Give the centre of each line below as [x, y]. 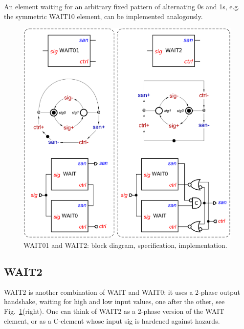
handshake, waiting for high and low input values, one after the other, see [114, 301]
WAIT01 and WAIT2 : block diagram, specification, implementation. [125, 245]
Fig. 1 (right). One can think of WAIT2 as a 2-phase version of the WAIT [114, 311]
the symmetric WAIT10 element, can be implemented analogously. [103, 16]
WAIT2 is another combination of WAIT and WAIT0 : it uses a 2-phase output [122, 292]
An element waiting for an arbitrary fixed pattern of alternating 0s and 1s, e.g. [122, 6]
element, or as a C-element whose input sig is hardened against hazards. [112, 320]
